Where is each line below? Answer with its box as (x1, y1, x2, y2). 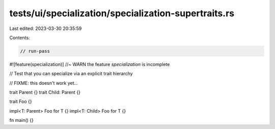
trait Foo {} (9, 99, 32, 105)
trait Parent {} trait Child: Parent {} (9, 89, 81, 95)
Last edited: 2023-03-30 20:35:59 (9, 25, 82, 31)
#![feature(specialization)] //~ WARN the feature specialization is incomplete (9, 61, 170, 67)
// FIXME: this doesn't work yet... (9, 80, 78, 86)
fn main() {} (9, 117, 34, 123)
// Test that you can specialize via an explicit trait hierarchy (9, 71, 133, 77)
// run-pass (20, 48, 50, 54)
